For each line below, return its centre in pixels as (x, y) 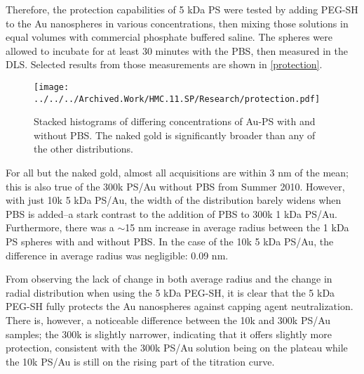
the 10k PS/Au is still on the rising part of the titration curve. (140, 361)
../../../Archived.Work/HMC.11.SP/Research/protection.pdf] (177, 99)
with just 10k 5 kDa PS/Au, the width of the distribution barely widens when (174, 200)
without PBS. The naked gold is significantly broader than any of (175, 135)
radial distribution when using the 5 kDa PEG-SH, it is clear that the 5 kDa (170, 292)
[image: (52, 87)
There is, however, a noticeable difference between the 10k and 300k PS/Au (168, 320)
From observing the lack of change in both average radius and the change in (169, 279)
